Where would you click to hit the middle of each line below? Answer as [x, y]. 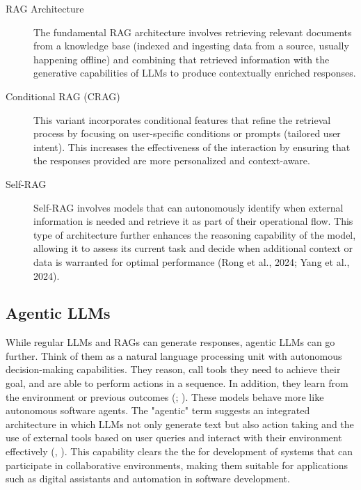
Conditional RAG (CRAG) [63, 96]
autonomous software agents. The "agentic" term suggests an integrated [158, 410]
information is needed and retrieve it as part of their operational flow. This [193, 221]
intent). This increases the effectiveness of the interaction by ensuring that [192, 147]
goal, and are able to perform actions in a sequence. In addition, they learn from [177, 383]
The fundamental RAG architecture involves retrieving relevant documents [193, 32]
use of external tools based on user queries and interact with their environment [174, 437]
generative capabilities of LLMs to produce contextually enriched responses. [195, 73]
